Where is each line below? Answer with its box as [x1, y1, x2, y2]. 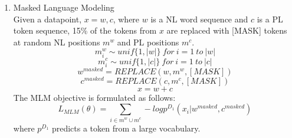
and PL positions [117, 35, 179, 48]
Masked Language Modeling [13, 1, 114, 13]
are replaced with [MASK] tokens [166, 24, 287, 37]
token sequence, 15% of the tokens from [13, 24, 157, 37]
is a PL [257, 12, 283, 25]
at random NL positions [13, 35, 100, 48]
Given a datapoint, [13, 12, 82, 25]
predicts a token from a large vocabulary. [51, 121, 201, 134]
